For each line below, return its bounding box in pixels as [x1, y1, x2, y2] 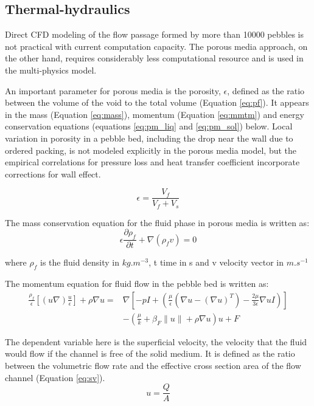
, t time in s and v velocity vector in [148, 256, 284, 269]
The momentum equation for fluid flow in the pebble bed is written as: [5, 277, 269, 290]
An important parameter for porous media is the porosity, [5, 84, 221, 97]
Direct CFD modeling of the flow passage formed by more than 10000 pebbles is [5, 28, 304, 41]
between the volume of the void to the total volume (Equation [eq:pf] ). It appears [5, 96, 309, 109]
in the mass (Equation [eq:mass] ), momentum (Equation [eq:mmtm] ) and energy [5, 108, 304, 120]
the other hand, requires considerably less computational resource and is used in [5, 52, 304, 64]
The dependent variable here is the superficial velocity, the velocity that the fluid [5, 335, 307, 348]
